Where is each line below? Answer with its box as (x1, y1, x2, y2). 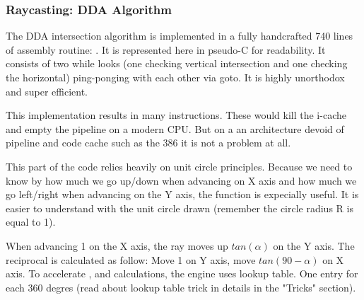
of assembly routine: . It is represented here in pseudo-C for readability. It (6, 42, 326, 57)
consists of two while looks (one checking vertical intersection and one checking (6, 56, 348, 71)
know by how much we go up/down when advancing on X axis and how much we (6, 173, 357, 187)
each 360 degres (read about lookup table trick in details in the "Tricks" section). (6, 279, 356, 294)
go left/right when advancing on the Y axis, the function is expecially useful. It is (6, 187, 359, 202)
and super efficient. (6, 83, 88, 98)
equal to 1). (6, 214, 56, 229)
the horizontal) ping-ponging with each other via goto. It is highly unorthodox (6, 70, 345, 84)
